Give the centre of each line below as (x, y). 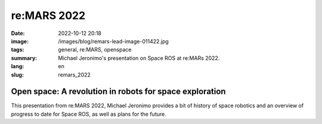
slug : (17, 75)
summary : (24, 58)
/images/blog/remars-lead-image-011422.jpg (114, 41)
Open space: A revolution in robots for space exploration (118, 92)
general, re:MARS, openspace (95, 50)
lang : (18, 66)
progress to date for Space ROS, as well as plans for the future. (89, 114)
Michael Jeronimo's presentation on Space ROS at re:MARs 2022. (139, 58)
